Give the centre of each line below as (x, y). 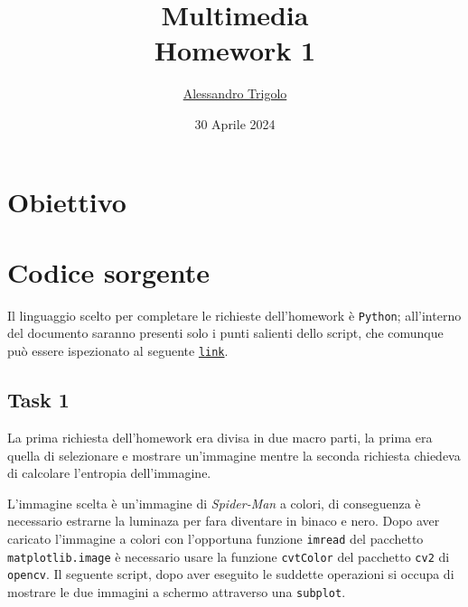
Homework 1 (235, 50)
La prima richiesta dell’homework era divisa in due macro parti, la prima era (220, 437)
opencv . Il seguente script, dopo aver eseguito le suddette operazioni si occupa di (231, 574)
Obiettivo (67, 201)
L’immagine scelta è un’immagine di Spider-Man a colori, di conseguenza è (214, 503)
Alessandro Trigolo (235, 93)
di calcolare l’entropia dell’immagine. (109, 473)
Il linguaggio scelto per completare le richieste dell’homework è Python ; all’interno (234, 315)
